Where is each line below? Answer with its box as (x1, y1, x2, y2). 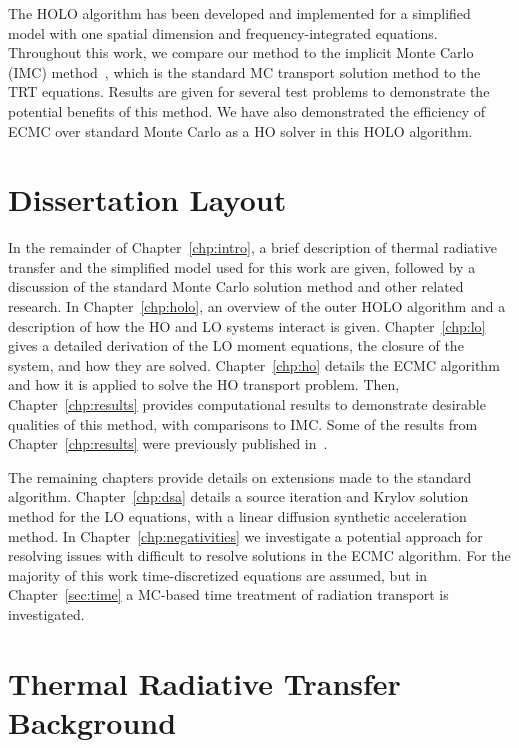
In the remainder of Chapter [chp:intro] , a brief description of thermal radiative (8, 237, 497, 258)
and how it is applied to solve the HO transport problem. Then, (8, 374, 400, 395)
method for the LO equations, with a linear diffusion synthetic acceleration (8, 506, 467, 526)
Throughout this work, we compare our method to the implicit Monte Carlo (8, 42, 474, 63)
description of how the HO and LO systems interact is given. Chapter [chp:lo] (8, 315, 486, 336)
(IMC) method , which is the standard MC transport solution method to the (8, 61, 481, 82)
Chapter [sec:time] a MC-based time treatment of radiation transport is (8, 584, 449, 605)
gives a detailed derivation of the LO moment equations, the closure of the (8, 335, 464, 356)
